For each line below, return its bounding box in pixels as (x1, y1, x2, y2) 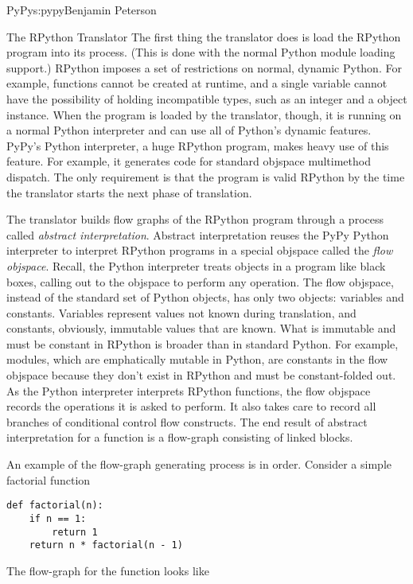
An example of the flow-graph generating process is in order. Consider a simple (6, 456, 392, 473)
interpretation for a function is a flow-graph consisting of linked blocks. (6, 429, 353, 446)
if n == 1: (29, 512, 87, 524)
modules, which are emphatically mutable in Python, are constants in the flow (6, 351, 388, 368)
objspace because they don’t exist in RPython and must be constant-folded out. (6, 367, 396, 383)
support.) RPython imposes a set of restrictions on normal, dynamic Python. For (6, 59, 402, 76)
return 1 (52, 526, 98, 538)
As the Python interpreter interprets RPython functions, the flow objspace (6, 382, 371, 399)
